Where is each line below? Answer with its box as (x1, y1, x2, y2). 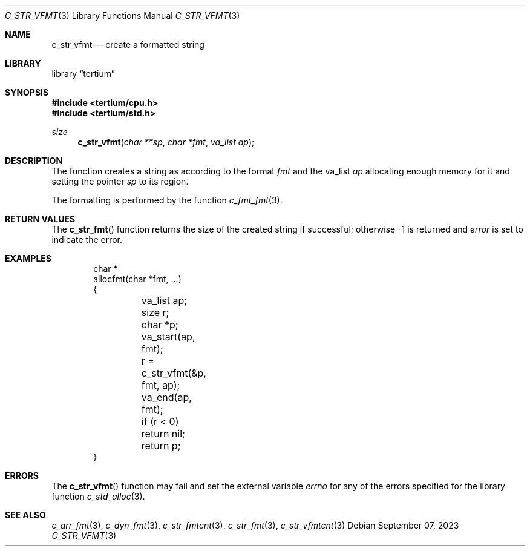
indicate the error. (51, 234, 123, 245)
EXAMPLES (5, 253, 51, 263)
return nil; (141, 427, 185, 440)
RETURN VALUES (5, 214, 76, 224)
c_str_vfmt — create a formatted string (51, 39, 204, 50)
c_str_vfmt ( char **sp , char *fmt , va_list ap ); (77, 137, 255, 147)
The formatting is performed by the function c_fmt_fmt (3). (51, 195, 283, 205)
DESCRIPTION (5, 156, 63, 166)
